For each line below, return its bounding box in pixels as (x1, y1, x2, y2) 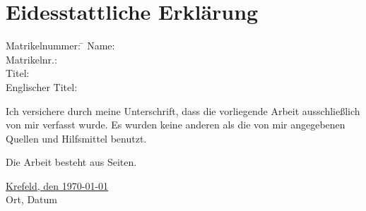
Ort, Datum (6, 192, 57, 207)
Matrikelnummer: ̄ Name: (6, 38, 115, 53)
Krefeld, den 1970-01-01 (6, 178, 109, 193)
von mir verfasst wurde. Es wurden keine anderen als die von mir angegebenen (6, 117, 346, 132)
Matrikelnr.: (6, 52, 57, 66)
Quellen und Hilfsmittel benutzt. (6, 131, 147, 145)
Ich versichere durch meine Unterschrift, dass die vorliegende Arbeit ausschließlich (6, 103, 360, 118)
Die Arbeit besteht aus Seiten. (6, 155, 137, 169)
